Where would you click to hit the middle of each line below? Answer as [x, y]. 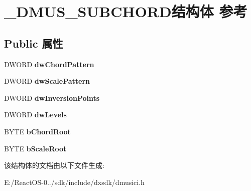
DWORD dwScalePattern [47, 81]
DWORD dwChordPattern [49, 64]
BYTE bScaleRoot [35, 148]
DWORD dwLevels [35, 115]
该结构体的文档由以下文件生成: [54, 165]
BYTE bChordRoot [37, 131]
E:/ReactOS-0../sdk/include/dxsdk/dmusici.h [74, 182]
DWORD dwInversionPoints [52, 98]
